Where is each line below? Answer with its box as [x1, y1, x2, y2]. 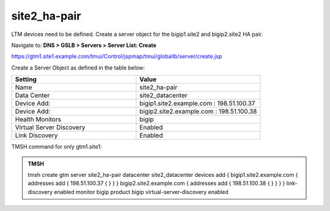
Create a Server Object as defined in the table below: [11, 64, 145, 71]
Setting [15, 75, 37, 84]
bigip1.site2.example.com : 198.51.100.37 [139, 99, 255, 108]
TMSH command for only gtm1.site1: [11, 143, 102, 151]
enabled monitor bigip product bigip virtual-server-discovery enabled [54, 188, 229, 195]
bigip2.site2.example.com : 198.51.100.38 [139, 107, 257, 116]
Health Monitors [15, 115, 61, 124]
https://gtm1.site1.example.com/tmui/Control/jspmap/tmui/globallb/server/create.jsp [11, 52, 222, 60]
